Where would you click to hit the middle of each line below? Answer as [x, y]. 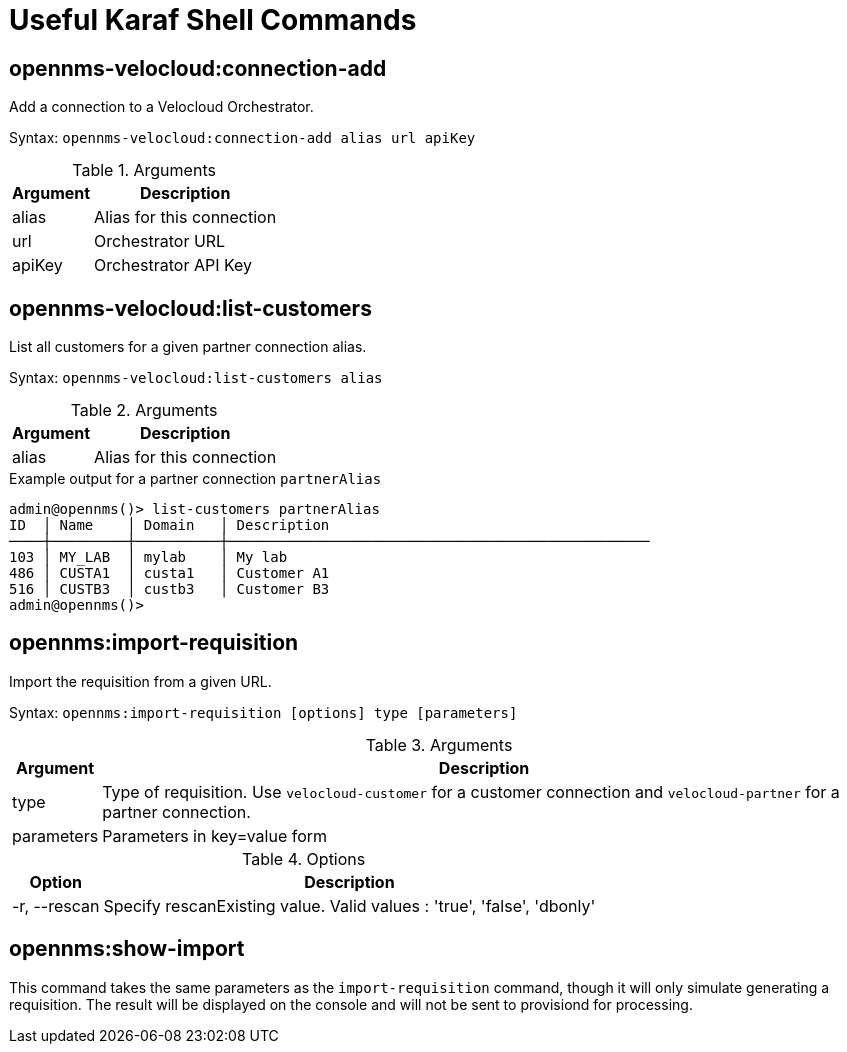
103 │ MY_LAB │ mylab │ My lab [148, 557]
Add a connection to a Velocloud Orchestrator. [161, 107]
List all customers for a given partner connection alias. [188, 347]
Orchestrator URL [160, 241]
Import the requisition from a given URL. [140, 681]
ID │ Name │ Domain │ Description [169, 525]
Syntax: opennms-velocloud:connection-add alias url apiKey [242, 138]
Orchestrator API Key [173, 265]
